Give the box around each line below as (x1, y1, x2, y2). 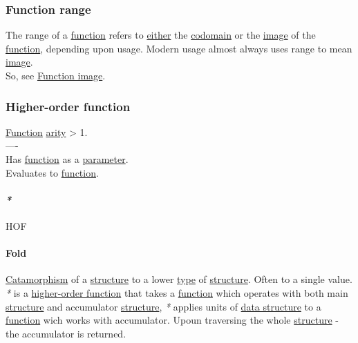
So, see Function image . (6, 68, 106, 82)
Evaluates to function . (6, 165, 99, 179)
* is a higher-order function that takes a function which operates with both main (6, 285, 348, 300)
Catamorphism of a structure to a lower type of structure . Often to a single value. (6, 272, 352, 286)
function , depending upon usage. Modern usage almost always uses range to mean (6, 41, 352, 55)
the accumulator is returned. (6, 326, 126, 340)
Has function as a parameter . (6, 152, 129, 166)
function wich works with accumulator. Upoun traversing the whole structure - (6, 313, 339, 327)
